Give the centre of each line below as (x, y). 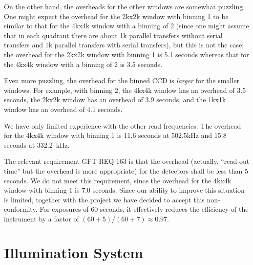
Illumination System (74, 252)
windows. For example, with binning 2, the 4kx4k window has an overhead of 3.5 (125, 90)
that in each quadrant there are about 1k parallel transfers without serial (113, 35)
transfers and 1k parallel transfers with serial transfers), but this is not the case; (124, 45)
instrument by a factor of (42, 218)
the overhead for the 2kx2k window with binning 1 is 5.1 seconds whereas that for (126, 54)
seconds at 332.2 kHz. (37, 144)
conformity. (21, 209)
